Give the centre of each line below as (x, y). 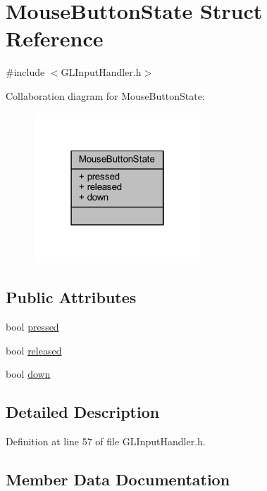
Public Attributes (71, 297)
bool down (28, 374)
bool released (34, 350)
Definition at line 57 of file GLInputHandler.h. (106, 441)
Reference (55, 38)
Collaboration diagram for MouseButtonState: (105, 95)
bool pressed (32, 326)
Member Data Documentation (118, 479)
